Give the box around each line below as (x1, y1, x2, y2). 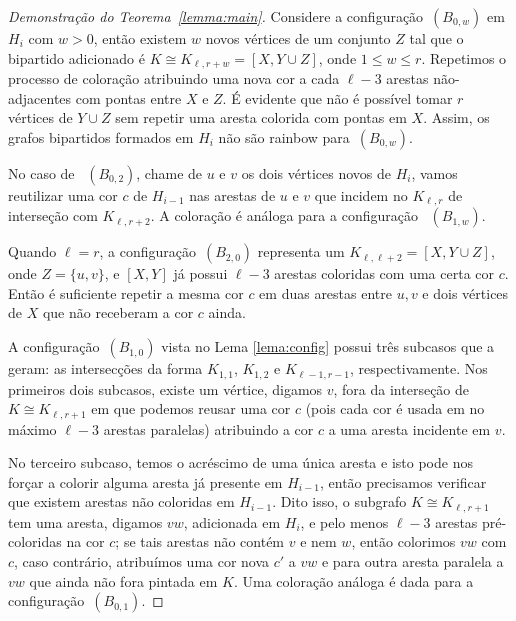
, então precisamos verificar (319, 471, 487, 492)
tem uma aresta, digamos (8, 511, 163, 532)
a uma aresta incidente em (328, 418, 491, 439)
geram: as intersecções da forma (8, 358, 203, 379)
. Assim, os (423, 107, 490, 128)
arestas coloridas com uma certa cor (274, 263, 494, 284)
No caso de (8, 162, 75, 183)
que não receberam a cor (42, 302, 194, 323)
